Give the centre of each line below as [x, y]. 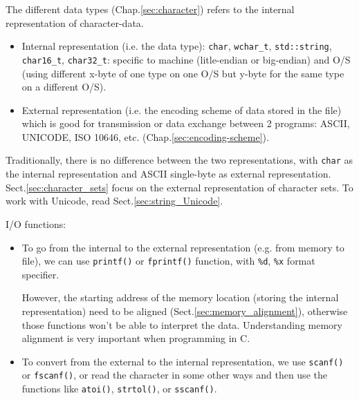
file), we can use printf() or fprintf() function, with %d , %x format [168, 261]
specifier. [40, 274]
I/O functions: [36, 223]
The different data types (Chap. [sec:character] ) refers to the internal [150, 9]
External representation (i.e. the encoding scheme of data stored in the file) [182, 109]
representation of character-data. [75, 22]
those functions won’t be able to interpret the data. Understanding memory [182, 324]
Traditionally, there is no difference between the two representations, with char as [179, 160]
